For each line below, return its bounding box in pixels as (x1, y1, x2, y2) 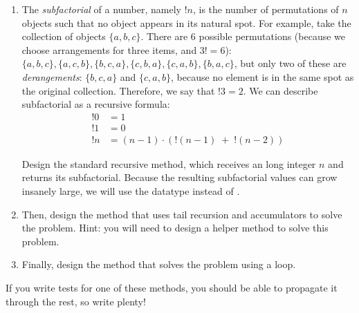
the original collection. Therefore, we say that (21, 83, 215, 97)
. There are (140, 29, 188, 44)
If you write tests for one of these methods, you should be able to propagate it (6, 281, 338, 294)
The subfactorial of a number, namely (21, 2, 182, 16)
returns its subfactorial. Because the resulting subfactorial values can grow (21, 170, 338, 184)
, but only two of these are (234, 56, 347, 70)
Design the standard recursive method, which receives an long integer (21, 156, 316, 171)
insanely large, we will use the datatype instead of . (21, 184, 240, 198)
